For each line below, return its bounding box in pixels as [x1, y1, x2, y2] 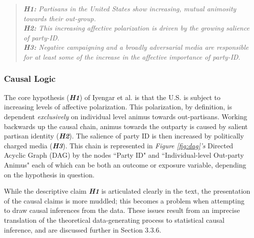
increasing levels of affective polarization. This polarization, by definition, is [4, 102, 232, 112]
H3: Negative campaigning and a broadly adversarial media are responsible [23, 42, 249, 52]
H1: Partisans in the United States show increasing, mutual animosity [23, 3, 236, 13]
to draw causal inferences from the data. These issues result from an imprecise [4, 205, 240, 215]
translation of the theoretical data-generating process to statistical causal [4, 214, 224, 225]
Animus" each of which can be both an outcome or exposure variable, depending [4, 159, 247, 170]
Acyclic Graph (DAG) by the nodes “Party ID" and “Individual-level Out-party [4, 150, 244, 160]
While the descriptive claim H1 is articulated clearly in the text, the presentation [4, 186, 251, 196]
